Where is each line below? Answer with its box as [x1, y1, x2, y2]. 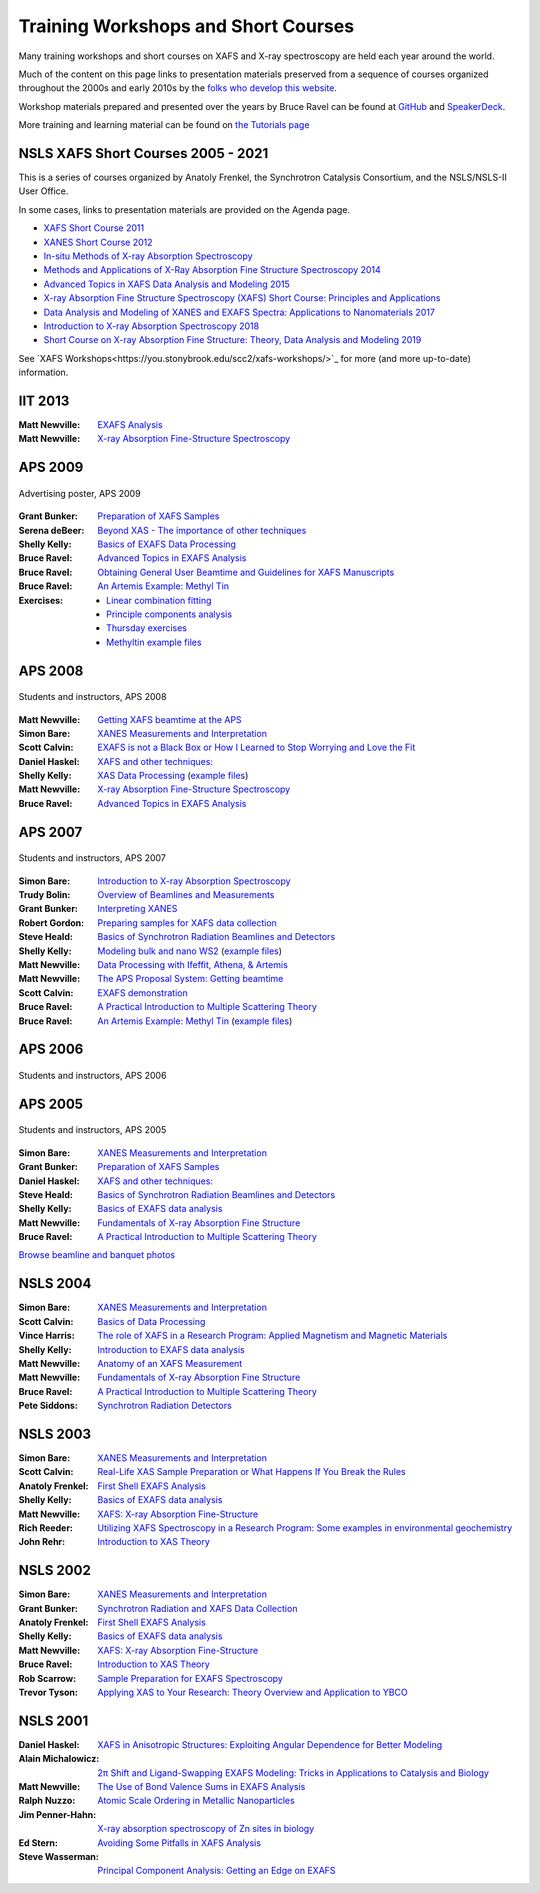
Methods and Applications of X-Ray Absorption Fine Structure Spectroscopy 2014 [43, 264, 382, 276]
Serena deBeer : [18, 524, 85, 536]
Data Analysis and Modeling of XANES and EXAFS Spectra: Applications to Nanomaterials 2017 [43, 306, 435, 318]
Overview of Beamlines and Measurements [97, 889, 275, 901]
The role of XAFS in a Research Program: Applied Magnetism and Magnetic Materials [97, 1330, 448, 1342]
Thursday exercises [106, 622, 187, 634]
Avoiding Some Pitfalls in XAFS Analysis [97, 1836, 262, 1849]
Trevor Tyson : [18, 1686, 79, 1699]
